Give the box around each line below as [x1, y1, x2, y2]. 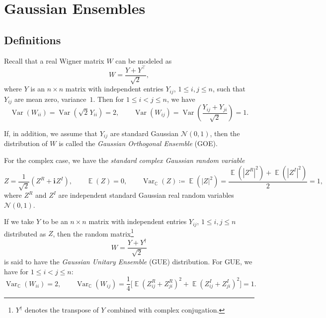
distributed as [4, 228, 46, 238]
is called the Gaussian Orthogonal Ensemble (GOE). [59, 138, 218, 149]
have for [4, 266, 29, 276]
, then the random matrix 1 [53, 227, 134, 238]
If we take [4, 216, 34, 227]
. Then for [93, 93, 124, 104]
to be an [42, 216, 68, 227]
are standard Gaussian [110, 128, 178, 139]
